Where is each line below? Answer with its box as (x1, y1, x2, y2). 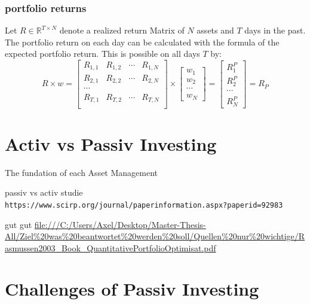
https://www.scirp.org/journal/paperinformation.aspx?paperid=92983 (5, 200, 283, 209)
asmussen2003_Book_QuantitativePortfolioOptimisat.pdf (5, 241, 216, 254)
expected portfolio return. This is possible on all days (5, 47, 200, 60)
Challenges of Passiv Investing (5, 276, 259, 301)
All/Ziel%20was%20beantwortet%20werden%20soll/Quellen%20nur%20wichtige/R (5, 230, 305, 242)
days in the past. (244, 24, 306, 37)
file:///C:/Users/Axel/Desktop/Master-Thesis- (34, 218, 206, 230)
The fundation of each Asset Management (5, 166, 158, 178)
